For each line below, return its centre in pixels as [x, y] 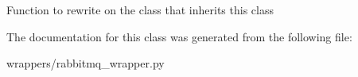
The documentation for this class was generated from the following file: [179, 36]
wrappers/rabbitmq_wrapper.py [86, 63]
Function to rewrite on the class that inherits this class [140, 10]
